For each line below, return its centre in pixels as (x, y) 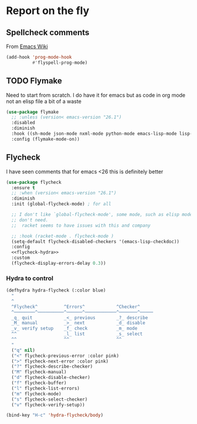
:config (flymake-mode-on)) (46, 139)
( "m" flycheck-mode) (36, 394)
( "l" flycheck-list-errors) (46, 388)
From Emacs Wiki (27, 46)
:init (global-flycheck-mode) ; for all (61, 204)
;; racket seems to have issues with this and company (81, 225)
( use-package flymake (33, 112)
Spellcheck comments (48, 33)
